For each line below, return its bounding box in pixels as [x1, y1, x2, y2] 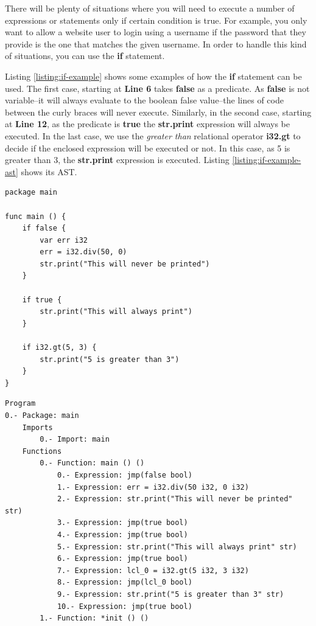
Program [5, 399, 36, 408]
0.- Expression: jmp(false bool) [57, 470, 192, 479]
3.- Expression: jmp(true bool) [57, 518, 188, 527]
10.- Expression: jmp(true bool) [57, 602, 192, 611]
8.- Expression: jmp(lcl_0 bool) [57, 578, 192, 587]
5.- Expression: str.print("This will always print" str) [57, 542, 297, 551]
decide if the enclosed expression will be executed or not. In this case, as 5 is [5, 141, 290, 154]
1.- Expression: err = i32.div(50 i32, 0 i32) [57, 482, 249, 492]
